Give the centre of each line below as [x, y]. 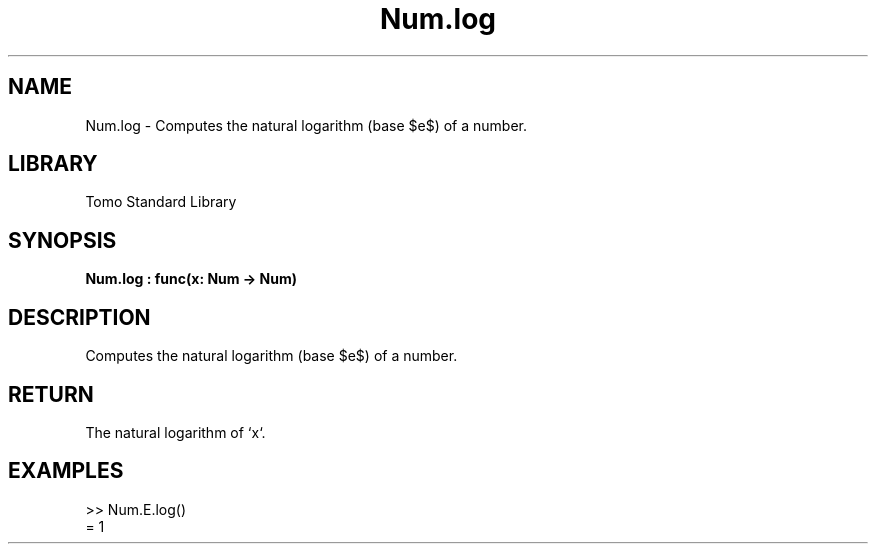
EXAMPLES [66, 471]
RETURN [51, 394]
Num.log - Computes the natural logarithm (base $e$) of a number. [306, 125]
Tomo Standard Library [161, 202]
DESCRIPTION [79, 317]
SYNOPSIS [62, 240]
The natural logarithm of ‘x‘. [175, 432]
